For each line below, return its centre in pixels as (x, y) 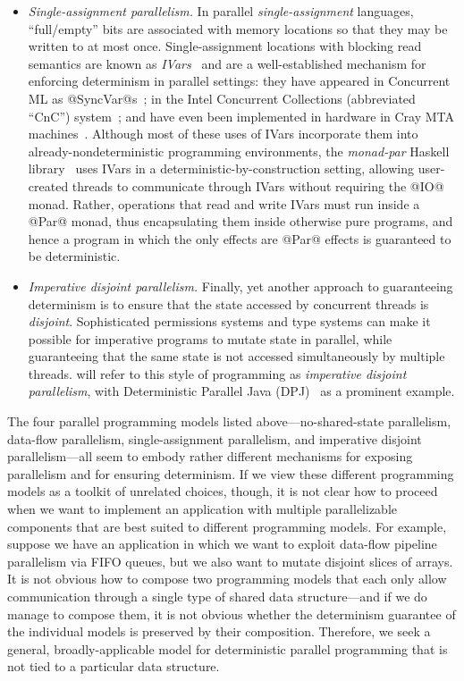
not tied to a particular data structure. (114, 666)
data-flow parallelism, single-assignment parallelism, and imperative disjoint (215, 438)
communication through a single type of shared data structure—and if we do (217, 596)
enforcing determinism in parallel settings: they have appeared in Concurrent (239, 81)
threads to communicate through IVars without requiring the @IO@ (258, 185)
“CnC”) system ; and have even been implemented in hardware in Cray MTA (241, 116)
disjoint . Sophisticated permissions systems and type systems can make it (229, 321)
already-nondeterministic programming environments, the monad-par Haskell (239, 151)
